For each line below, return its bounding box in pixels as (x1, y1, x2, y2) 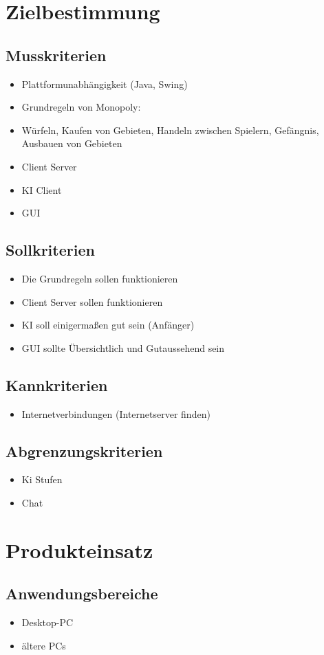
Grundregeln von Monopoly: (21, 100, 141, 114)
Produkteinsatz (6, 535, 153, 564)
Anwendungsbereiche (6, 583, 158, 604)
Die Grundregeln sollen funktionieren (21, 271, 178, 285)
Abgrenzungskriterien (6, 440, 163, 461)
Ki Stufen (21, 472, 63, 487)
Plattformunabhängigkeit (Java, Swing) (21, 76, 188, 91)
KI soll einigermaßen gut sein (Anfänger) (21, 318, 195, 332)
